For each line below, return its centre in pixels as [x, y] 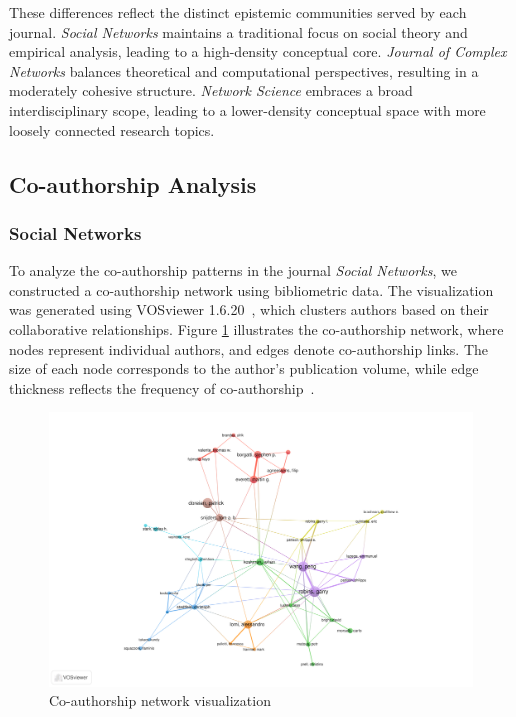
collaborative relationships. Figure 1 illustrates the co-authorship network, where [256, 328]
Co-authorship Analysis [133, 183]
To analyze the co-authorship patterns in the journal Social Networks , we [233, 270]
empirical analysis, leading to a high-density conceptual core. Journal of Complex [258, 51]
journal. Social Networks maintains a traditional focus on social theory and [238, 31]
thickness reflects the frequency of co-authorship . [162, 387]
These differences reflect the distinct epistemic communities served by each [238, 12]
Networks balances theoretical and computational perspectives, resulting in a [244, 70]
